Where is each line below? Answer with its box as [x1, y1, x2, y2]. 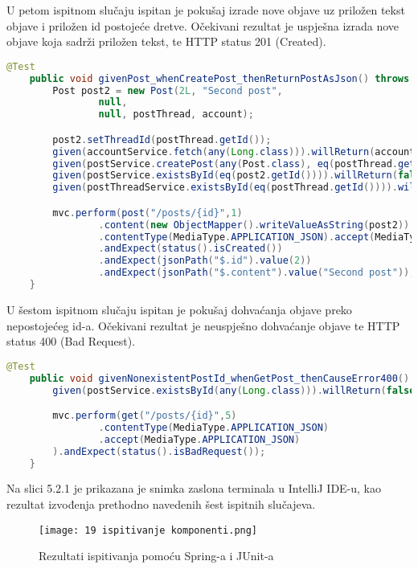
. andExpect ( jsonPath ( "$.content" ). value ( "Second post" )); [98, 267, 416, 279]
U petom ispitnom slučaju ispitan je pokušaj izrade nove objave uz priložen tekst [6, 2, 405, 18]
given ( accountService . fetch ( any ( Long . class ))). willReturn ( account [52, 145, 416, 158]
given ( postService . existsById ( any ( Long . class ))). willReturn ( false [52, 384, 416, 396]
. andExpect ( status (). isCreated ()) [98, 243, 283, 255]
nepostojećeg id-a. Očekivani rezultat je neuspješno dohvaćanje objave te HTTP [6, 317, 400, 334]
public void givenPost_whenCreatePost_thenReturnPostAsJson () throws [29, 72, 410, 84]
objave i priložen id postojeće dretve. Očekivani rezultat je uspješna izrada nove [6, 17, 400, 34]
